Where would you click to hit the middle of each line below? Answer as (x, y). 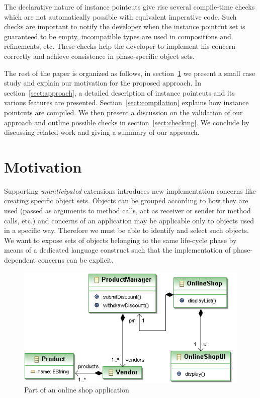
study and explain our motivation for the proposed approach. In (103, 83)
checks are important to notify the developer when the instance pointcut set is (125, 26)
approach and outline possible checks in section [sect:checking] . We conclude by (127, 122)
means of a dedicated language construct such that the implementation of (117, 250)
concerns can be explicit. (76, 260)
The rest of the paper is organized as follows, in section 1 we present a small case (130, 73)
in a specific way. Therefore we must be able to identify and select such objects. (126, 230)
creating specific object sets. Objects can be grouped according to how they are (126, 201)
